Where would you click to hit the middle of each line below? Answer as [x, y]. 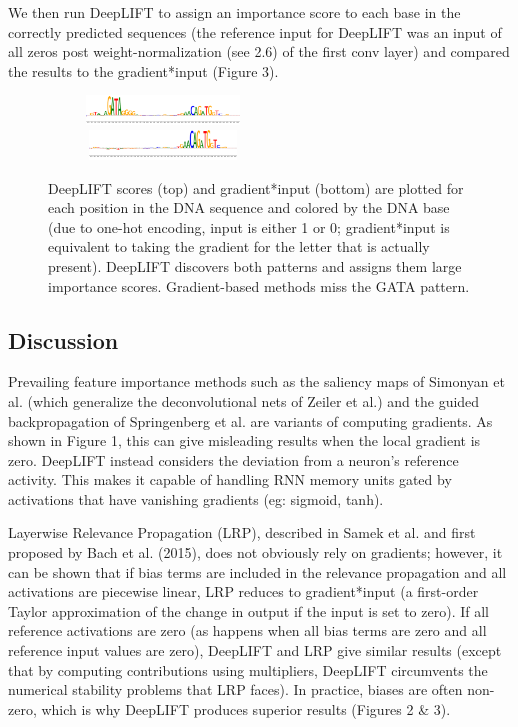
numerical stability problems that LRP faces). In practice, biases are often [235, 689]
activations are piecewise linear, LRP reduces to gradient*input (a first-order [243, 591]
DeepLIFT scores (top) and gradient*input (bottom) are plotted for [256, 187]
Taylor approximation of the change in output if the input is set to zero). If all [248, 610]
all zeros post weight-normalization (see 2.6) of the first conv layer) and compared [259, 51]
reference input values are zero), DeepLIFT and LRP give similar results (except [255, 650]
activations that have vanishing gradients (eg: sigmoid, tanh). [196, 498]
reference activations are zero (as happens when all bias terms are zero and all [247, 630]
